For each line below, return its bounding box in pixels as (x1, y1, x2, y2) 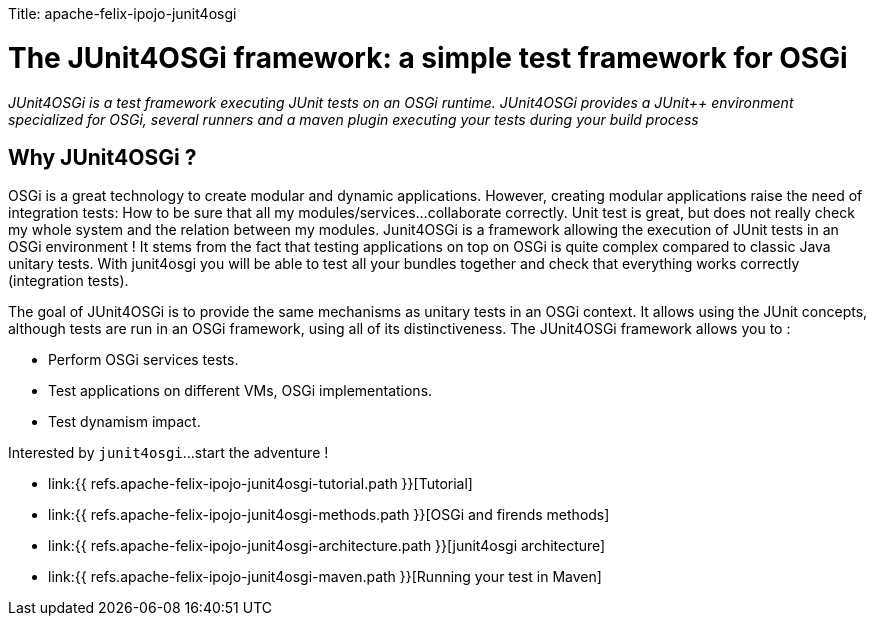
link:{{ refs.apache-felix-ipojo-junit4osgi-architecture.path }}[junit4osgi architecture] (48, 537, 606, 555)
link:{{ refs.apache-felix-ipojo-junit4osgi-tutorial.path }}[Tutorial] (48, 475, 473, 493)
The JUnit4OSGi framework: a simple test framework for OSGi (8, 40, 848, 75)
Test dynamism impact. (48, 413, 201, 431)
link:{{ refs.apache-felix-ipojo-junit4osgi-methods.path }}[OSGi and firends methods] (48, 506, 610, 524)
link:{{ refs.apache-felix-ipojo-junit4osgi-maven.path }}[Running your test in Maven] (48, 568, 602, 586)
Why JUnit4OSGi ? (8, 144, 197, 170)
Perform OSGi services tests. (48, 351, 239, 369)
